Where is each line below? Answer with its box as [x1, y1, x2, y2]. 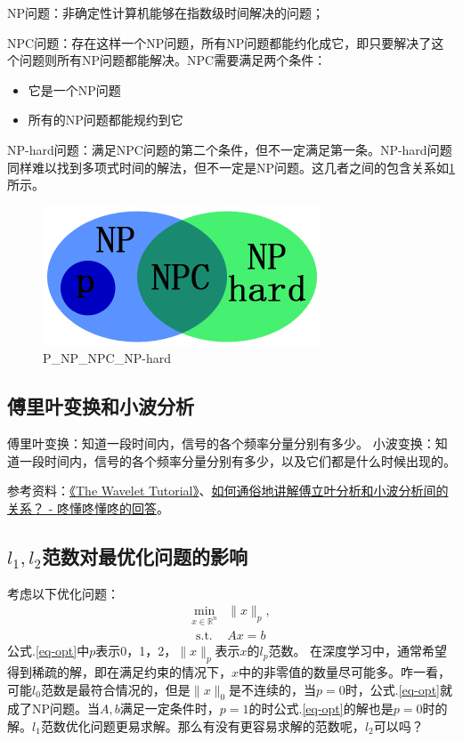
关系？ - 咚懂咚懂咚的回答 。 [7, 498, 169, 517]
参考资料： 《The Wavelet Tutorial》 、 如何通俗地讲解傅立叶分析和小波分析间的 [7, 481, 449, 500]
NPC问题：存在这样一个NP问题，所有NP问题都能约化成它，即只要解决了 [7, 33, 432, 52]
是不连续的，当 [229, 680, 317, 698]
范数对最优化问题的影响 [41, 542, 248, 569]
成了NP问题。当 [7, 699, 101, 718]
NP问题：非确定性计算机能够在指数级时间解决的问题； [7, 4, 325, 21]
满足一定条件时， [119, 699, 220, 718]
